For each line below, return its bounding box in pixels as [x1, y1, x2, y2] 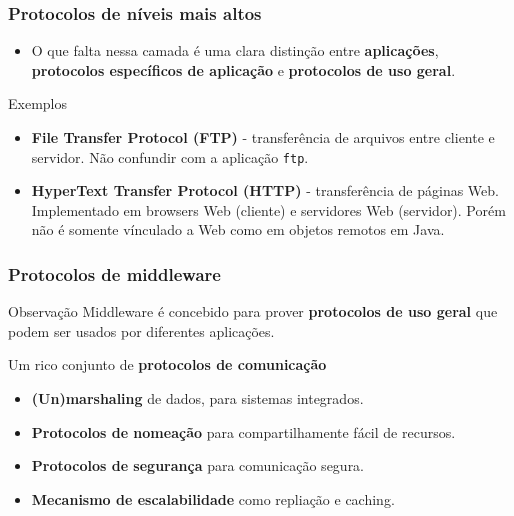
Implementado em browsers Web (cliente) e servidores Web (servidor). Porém [31, 199, 506, 220]
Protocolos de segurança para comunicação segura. [31, 455, 365, 476]
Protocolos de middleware [8, 261, 221, 286]
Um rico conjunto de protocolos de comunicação [8, 354, 327, 375]
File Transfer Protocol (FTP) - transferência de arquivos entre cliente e [31, 127, 495, 147]
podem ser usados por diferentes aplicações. [8, 320, 275, 341]
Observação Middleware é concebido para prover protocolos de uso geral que [8, 301, 498, 322]
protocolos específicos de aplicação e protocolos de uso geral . [31, 59, 456, 80]
